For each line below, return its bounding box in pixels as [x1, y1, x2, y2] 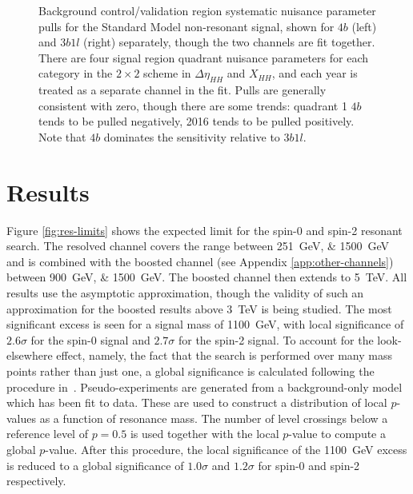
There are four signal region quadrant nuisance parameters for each [38, 49, 368, 66]
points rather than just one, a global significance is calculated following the [6, 363, 375, 380]
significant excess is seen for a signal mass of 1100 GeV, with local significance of [6, 316, 404, 333]
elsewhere [6, 347, 53, 364]
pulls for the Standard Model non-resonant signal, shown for [38, 18, 335, 34]
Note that [38, 128, 86, 145]
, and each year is [271, 65, 358, 82]
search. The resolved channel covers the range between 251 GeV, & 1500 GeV [6, 237, 390, 254]
